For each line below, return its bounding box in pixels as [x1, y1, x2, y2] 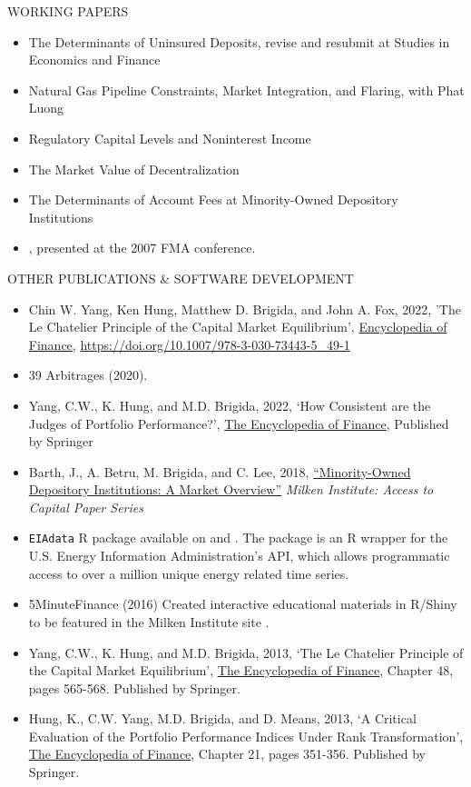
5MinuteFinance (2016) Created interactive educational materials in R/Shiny [28, 594, 457, 613]
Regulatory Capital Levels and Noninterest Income [28, 128, 311, 147]
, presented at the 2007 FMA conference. [28, 238, 256, 257]
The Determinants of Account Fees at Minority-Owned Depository [28, 190, 398, 209]
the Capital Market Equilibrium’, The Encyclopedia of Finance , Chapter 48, [28, 661, 454, 680]
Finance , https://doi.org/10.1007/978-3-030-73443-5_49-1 [28, 334, 350, 354]
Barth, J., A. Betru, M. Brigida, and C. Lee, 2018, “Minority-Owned [28, 462, 411, 481]
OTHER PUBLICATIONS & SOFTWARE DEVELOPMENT [7, 268, 354, 287]
